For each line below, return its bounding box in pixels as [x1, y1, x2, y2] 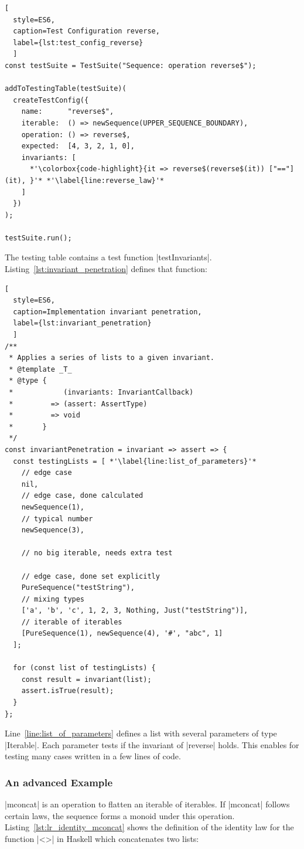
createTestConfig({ [13, 96, 89, 104]
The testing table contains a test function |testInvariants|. [5, 251, 212, 263]
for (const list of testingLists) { [13, 664, 156, 673]
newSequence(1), [21, 502, 85, 511]
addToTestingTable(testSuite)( [5, 84, 127, 93]
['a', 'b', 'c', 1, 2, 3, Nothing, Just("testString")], [21, 606, 248, 615]
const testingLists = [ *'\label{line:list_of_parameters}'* [13, 457, 257, 466]
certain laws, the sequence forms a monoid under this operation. [5, 809, 235, 821]
